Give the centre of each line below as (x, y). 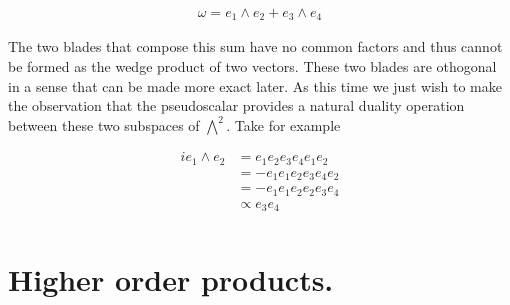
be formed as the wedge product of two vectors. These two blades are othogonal (252, 66)
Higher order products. (171, 278)
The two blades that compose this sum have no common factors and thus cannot (255, 46)
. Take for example (283, 124)
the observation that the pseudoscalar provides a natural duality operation (236, 105)
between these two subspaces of (104, 124)
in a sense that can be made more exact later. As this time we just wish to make (255, 85)
